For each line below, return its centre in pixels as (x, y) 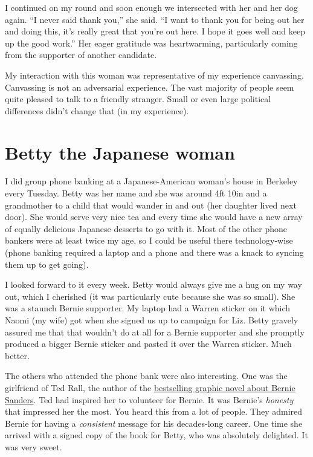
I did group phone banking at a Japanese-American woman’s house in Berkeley (151, 181)
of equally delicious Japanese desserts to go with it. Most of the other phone (146, 228)
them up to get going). (47, 264)
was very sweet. (34, 446)
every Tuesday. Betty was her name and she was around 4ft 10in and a (136, 193)
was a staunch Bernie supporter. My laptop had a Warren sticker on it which (148, 308)
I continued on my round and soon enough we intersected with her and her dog (151, 7)
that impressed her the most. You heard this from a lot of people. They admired (154, 411)
